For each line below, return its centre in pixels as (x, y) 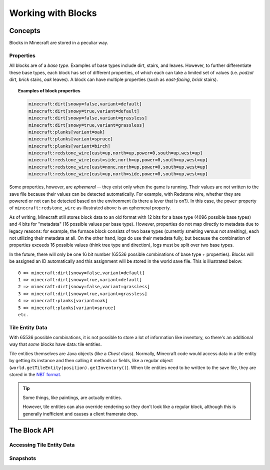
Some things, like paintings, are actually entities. (72, 398)
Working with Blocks (53, 13)
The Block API (31, 430)
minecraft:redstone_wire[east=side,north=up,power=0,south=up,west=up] (118, 160)
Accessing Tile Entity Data (42, 445)
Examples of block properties (49, 91)
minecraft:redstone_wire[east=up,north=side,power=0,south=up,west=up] (118, 174)
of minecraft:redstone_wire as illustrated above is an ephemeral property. (90, 208)
